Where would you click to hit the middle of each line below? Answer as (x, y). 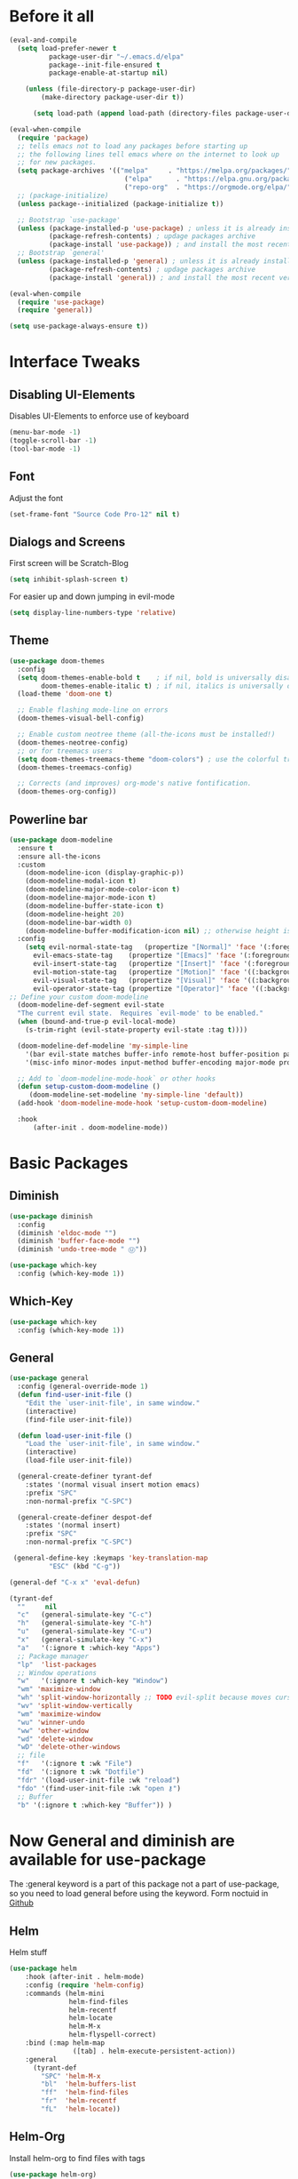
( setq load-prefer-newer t (67, 48)
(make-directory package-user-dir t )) (113, 98)
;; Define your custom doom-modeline (79, 997)
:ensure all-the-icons (59, 856)
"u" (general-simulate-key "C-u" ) (85, 1632)
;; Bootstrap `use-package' (69, 219)
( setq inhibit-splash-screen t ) (69, 579)
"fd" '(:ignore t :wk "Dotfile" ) (81, 1772)
